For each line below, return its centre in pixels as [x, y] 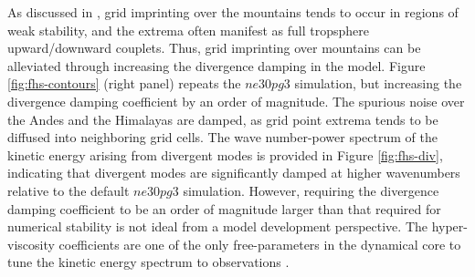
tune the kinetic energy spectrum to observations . [148, 262]
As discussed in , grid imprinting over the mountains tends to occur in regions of [233, 12]
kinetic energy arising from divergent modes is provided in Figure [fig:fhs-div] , [225, 154]
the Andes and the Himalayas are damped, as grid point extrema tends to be [223, 119]
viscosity [31, 244]
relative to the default [69, 190]
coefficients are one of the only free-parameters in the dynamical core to [260, 244]
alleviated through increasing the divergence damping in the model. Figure [216, 65]
